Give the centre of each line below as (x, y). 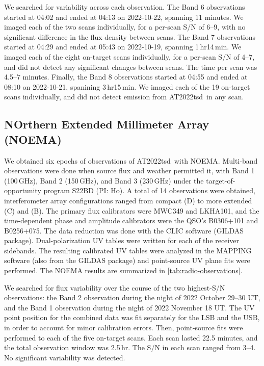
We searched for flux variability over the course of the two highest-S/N (115, 287)
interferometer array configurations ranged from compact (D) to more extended (128, 200)
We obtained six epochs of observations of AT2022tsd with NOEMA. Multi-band (131, 160)
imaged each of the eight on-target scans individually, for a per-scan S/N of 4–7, (129, 56)
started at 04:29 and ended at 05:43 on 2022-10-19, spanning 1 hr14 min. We (123, 47)
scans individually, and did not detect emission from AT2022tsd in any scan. (124, 97)
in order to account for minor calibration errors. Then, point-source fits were (124, 328)
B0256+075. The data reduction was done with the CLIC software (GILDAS (124, 230)
